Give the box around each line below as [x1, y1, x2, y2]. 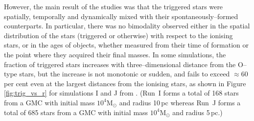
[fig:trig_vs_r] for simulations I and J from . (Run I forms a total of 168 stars [4, 88, 239, 98]
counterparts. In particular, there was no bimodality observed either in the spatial [4, 21, 250, 31]
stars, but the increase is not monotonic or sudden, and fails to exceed [19, 69, 230, 79]
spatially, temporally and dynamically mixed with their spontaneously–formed [4, 11, 238, 21]
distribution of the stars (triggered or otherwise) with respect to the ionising [4, 30, 233, 40]
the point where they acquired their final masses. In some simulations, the [4, 49, 226, 59]
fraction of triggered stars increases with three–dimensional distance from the [4, 59, 236, 69]
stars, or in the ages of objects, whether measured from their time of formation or [4, 40, 249, 50]
